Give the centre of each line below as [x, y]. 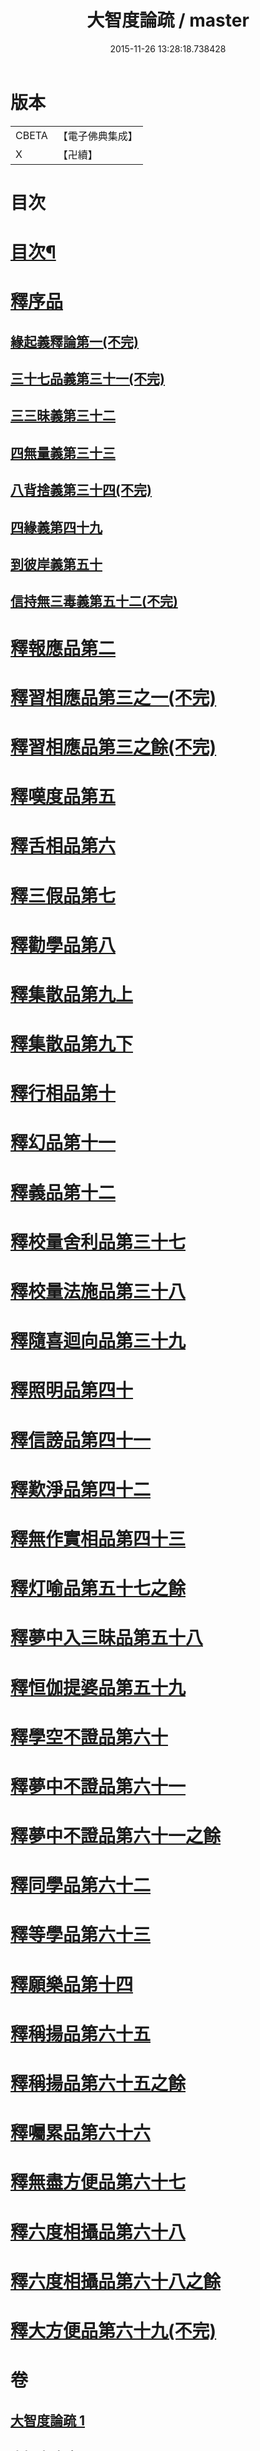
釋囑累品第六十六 [81, 2133]
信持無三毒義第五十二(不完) [94, 601]
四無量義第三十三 [63, 452]
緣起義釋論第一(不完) [74, 341]
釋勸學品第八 [63, 945]
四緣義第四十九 [56, 527]
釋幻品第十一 [63, 1143]
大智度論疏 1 [48, 2420]
